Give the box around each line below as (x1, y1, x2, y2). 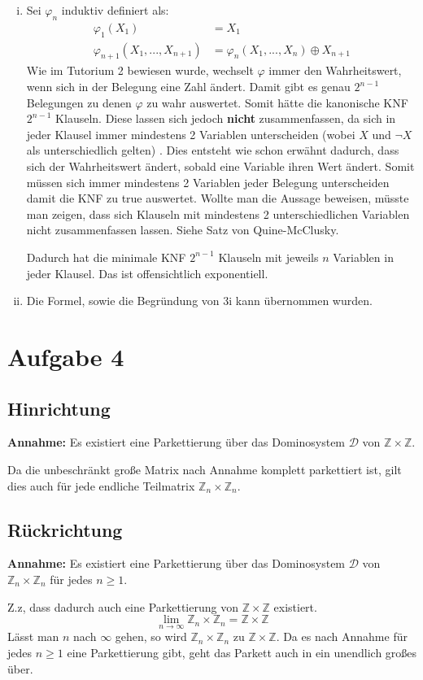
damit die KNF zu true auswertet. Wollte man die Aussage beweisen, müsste (26, 190, 409, 207)
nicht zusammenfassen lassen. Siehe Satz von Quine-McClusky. (26, 221, 339, 238)
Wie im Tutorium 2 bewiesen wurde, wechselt (26, 62, 254, 79)
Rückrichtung (7, 517, 123, 542)
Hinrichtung (7, 395, 111, 421)
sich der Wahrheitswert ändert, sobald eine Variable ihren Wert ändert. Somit (26, 158, 415, 175)
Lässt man (7, 628, 59, 645)
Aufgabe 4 (7, 339, 124, 373)
